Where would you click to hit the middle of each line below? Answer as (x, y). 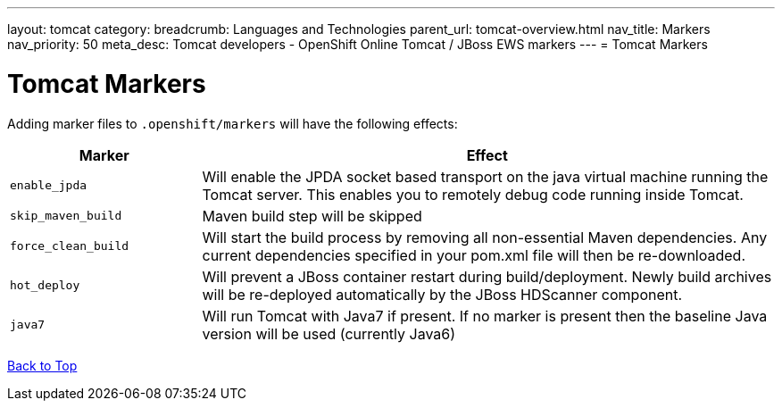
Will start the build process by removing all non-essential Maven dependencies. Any (485, 237)
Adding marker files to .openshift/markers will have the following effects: (233, 123)
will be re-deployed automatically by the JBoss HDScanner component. (442, 294)
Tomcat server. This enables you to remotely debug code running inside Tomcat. (473, 194)
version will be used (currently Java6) (329, 333)
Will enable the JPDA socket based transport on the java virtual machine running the (485, 176)
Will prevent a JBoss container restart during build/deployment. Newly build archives (487, 276)
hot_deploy (45, 285)
